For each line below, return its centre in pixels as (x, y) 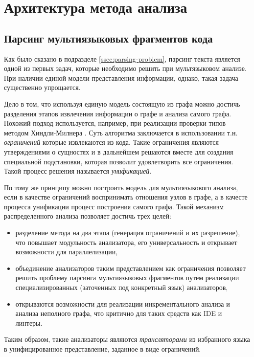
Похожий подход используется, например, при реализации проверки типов (115, 123)
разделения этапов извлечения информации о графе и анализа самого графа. (118, 113)
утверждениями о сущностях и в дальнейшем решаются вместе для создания (119, 151)
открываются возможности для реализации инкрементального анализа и (123, 303)
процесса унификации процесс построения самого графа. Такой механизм (114, 206)
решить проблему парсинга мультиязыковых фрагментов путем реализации (127, 278)
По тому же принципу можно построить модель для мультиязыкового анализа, (121, 187)
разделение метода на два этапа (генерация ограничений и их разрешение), (128, 233)
